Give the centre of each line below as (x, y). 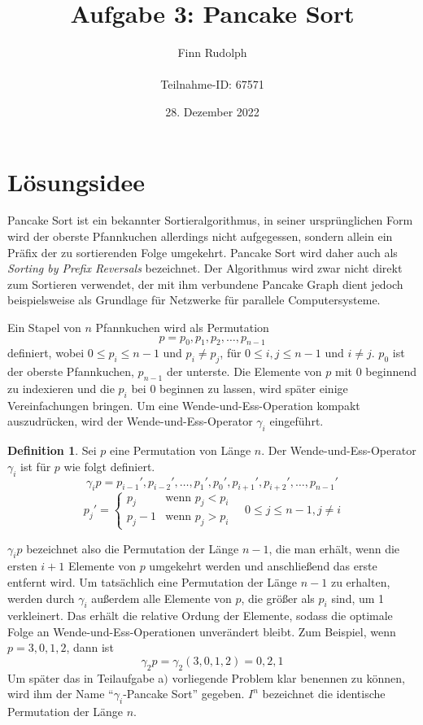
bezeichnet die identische (324, 694)
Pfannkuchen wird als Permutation (182, 327)
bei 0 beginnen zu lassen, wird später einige (240, 388)
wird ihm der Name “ (61, 694)
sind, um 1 (358, 598)
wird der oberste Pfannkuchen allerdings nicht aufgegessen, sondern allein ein (200, 236)
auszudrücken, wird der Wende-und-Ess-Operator (130, 421)
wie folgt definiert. (109, 466)
